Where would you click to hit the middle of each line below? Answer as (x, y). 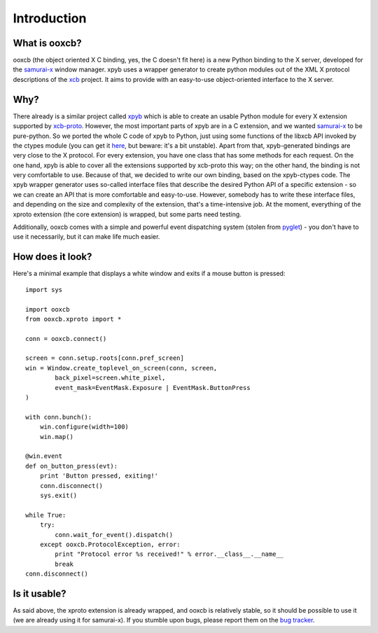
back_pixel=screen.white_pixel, (110, 378)
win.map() (56, 437)
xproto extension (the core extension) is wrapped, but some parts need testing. (127, 214)
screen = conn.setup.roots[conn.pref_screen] (105, 358)
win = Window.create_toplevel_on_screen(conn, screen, (121, 368)
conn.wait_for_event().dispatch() (114, 535)
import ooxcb (48, 309)
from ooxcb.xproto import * (73, 319)
